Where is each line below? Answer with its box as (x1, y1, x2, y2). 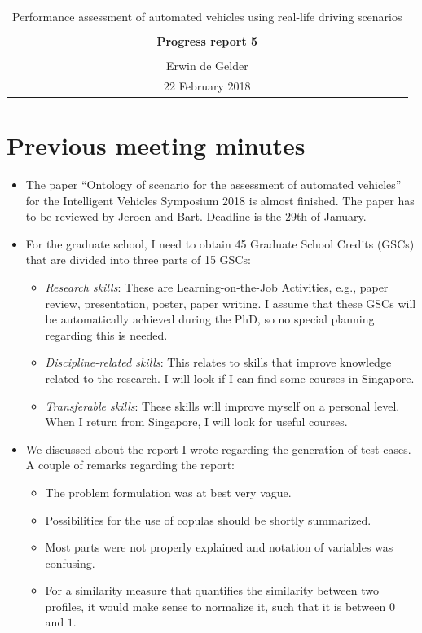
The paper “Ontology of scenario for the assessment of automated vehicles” (25, 176, 402, 192)
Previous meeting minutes (7, 129, 306, 162)
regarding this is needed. (45, 326, 168, 343)
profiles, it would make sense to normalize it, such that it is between (45, 597, 386, 614)
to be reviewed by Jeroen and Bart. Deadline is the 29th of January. (25, 208, 367, 225)
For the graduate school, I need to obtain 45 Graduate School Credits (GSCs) (25, 235, 415, 252)
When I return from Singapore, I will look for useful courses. (45, 413, 348, 430)
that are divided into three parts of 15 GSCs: (25, 251, 251, 268)
